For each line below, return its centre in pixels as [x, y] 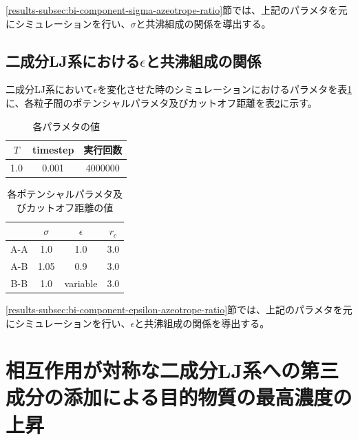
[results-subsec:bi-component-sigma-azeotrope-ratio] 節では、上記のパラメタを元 [177, 10]
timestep [53, 150]
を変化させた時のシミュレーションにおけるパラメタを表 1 [225, 89]
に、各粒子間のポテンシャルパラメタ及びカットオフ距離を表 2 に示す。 [161, 102]
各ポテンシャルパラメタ [60, 194]
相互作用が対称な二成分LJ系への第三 [172, 370]
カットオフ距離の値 [70, 207]
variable [81, 283]
